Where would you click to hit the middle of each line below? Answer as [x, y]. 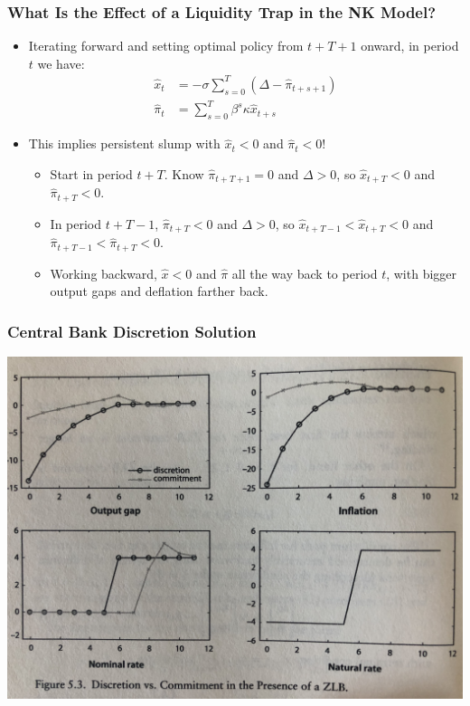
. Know [184, 173]
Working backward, [103, 273]
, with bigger [422, 273]
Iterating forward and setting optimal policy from [166, 46]
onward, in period [410, 46]
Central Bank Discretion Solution [132, 331]
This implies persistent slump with [124, 143]
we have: [61, 63]
